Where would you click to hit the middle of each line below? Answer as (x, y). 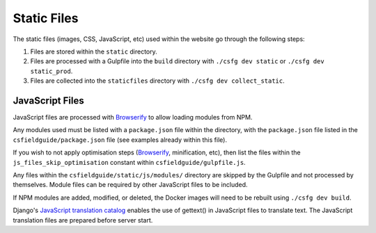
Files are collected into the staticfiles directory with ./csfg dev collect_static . (157, 81)
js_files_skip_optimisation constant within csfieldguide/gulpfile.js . (130, 162)
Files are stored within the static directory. (94, 51)
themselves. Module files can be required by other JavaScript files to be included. (130, 185)
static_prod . (52, 71)
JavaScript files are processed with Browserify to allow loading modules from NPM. (133, 118)
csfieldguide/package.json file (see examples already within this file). (120, 140)
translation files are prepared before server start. (83, 220)
